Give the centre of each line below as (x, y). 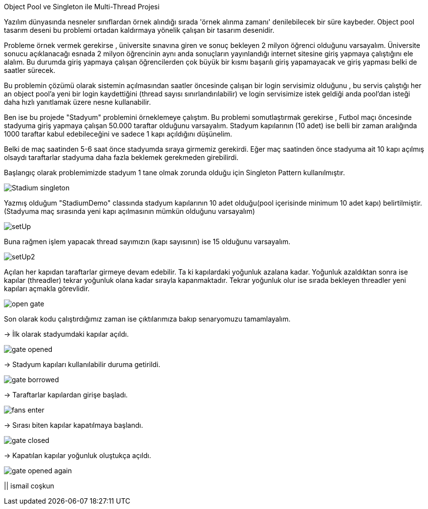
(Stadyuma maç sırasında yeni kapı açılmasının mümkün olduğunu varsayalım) (129, 211)
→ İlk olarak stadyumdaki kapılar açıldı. (66, 334)
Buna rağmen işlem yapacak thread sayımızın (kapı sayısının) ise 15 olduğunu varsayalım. (147, 242)
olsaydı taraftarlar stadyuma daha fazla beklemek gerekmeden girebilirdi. (121, 157)
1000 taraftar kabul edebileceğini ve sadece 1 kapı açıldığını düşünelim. (118, 134)
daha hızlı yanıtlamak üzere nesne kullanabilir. (77, 102)
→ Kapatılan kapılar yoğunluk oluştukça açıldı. (78, 455)
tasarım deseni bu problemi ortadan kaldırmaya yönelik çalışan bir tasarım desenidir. (139, 30)
